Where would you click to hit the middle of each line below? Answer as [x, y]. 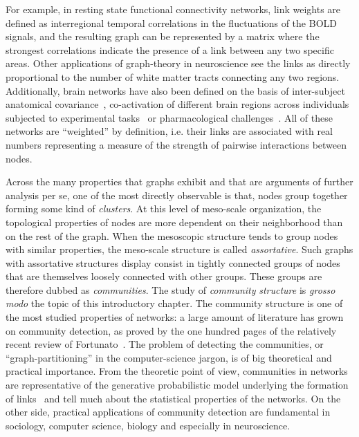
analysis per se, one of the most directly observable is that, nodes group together [177, 195]
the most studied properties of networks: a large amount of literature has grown [175, 317]
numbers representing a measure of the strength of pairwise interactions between [176, 144]
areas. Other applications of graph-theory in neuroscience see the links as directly [178, 63]
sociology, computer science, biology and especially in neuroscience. [148, 425]
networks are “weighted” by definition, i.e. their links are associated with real [169, 131]
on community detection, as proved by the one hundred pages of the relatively [171, 330]
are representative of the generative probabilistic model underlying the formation [177, 385]
